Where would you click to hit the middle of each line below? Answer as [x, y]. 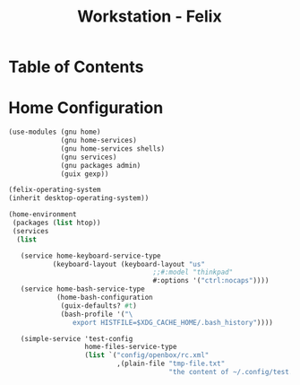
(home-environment [43, 214]
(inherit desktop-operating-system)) [79, 198]
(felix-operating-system [55, 190]
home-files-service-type [131, 347]
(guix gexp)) [85, 174]
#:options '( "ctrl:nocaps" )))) [211, 281]
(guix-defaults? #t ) [99, 306]
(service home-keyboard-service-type [91, 256]
